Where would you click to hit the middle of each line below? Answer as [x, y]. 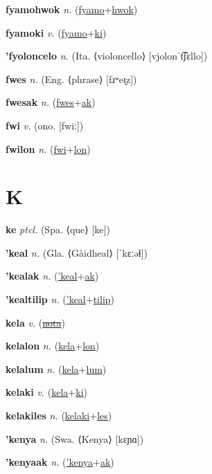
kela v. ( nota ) [35, 322]
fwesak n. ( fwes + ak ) [51, 102]
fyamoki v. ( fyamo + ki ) [56, 32]
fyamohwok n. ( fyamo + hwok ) [72, 9]
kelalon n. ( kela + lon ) [53, 346]
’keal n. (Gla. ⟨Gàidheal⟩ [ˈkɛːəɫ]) [77, 252]
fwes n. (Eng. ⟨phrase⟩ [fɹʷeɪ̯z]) [71, 79]
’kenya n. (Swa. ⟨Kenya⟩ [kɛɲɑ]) [75, 438]
